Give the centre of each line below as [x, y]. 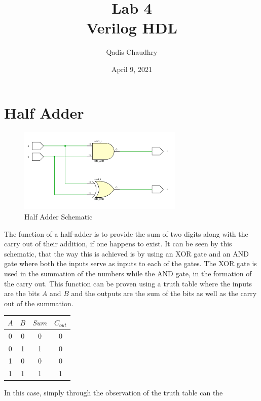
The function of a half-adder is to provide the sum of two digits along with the [126, 233]
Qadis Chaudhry [132, 52]
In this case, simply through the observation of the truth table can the [114, 393]
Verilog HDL [132, 28]
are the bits [22, 293]
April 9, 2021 [132, 69]
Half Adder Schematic [59, 217]
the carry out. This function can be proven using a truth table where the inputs [128, 283]
